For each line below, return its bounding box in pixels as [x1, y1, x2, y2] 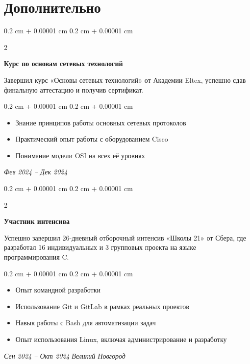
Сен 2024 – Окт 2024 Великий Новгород [4, 350, 125, 361]
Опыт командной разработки [15, 285, 100, 295]
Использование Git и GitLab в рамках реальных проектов [15, 301, 189, 311]
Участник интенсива [4, 216, 70, 226]
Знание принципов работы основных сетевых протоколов [15, 117, 186, 127]
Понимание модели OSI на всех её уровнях [15, 150, 145, 160]
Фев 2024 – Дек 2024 [4, 167, 68, 177]
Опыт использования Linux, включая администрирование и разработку [15, 334, 227, 344]
